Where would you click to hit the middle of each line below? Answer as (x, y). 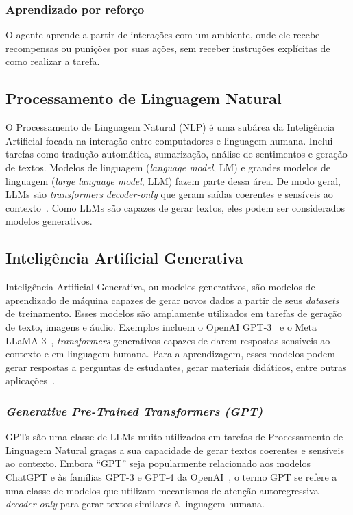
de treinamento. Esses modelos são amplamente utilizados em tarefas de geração (174, 313)
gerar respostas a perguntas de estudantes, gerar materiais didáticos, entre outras (176, 367)
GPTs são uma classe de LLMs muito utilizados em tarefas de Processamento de (174, 437)
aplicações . (31, 380)
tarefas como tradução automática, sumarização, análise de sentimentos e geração (176, 154)
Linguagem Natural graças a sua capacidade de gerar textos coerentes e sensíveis (175, 450)
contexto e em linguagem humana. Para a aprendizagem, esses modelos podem (170, 354)
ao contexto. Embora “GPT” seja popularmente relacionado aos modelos (158, 463)
